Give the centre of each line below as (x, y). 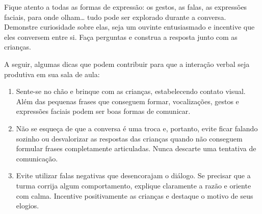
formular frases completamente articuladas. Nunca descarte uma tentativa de (136, 148)
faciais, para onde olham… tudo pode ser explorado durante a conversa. (115, 17)
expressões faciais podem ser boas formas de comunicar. (103, 111)
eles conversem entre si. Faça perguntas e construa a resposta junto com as (121, 37)
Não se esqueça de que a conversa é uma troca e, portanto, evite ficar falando (137, 128)
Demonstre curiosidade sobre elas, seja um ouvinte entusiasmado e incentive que (129, 27)
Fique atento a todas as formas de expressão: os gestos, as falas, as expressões (126, 7)
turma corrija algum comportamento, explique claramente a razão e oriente (134, 185)
